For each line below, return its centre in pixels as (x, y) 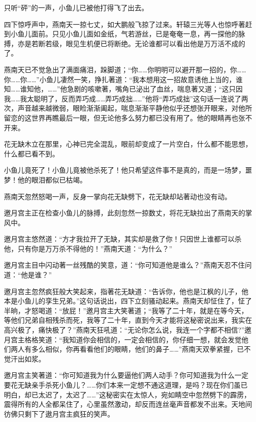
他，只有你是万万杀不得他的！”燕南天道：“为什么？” (88, 248)
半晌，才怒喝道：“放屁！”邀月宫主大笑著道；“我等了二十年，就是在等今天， (126, 310)
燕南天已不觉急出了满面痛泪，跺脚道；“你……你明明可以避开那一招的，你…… (125, 69)
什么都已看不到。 (32, 153)
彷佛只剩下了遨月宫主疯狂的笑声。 (59, 413)
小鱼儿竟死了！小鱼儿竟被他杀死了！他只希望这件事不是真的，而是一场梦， (125, 170)
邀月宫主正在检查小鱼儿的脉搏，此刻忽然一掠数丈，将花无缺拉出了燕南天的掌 (128, 213)
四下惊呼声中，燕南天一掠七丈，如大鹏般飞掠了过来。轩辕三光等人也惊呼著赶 (128, 24)
